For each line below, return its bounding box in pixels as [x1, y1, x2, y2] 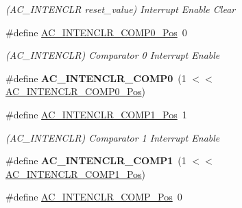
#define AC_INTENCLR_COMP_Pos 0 [5, 190, 182, 204]
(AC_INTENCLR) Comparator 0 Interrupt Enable [5, 48, 220, 62]
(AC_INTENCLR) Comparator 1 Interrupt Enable [5, 130, 220, 144]
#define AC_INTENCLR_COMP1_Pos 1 [5, 107, 187, 121]
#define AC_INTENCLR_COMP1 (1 [5, 153, 186, 168]
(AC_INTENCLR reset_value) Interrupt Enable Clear [5, 2, 236, 16]
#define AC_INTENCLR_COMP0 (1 [5, 70, 186, 85]
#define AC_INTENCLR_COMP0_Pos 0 [5, 25, 187, 39]
